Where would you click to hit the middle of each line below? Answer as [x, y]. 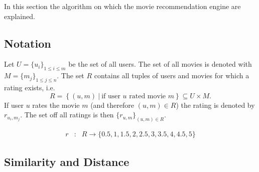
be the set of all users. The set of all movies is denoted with [160, 64]
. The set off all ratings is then [67, 115]
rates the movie [56, 105]
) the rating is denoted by [215, 105]
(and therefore [112, 105]
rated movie [148, 96]
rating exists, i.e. [30, 87]
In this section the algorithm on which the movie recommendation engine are [122, 6]
